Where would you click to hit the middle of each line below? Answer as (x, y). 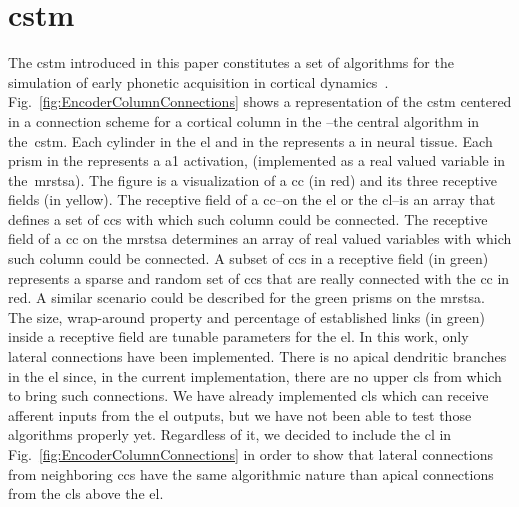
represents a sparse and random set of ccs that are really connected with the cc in (259, 277)
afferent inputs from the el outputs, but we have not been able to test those (240, 414)
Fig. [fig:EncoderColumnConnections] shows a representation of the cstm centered (260, 101)
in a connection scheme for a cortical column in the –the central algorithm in (244, 120)
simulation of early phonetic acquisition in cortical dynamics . (198, 81)
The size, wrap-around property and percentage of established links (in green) (246, 316)
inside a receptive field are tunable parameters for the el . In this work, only (238, 336)
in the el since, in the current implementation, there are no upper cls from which (255, 375)
